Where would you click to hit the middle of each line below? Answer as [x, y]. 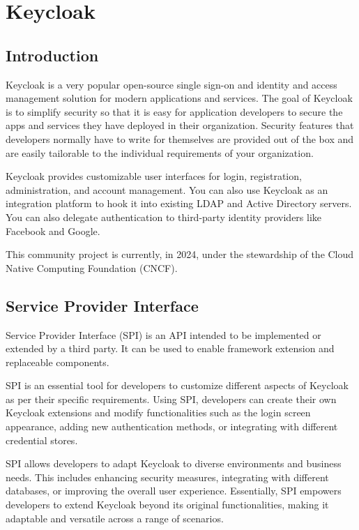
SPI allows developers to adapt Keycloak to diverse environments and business [174, 463]
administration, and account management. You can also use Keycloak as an [167, 189]
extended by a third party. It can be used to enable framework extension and [170, 348]
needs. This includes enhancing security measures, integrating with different [167, 477]
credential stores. [42, 440]
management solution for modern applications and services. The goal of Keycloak [179, 98]
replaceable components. [58, 362]
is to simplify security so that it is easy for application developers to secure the [174, 111]
